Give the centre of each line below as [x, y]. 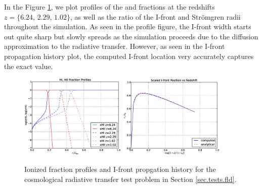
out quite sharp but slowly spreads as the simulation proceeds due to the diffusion [131, 36]
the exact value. [29, 66]
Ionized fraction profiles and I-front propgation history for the [120, 169]
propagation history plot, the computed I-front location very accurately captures [129, 56]
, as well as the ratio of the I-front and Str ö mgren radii [156, 16]
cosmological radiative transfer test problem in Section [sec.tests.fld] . [130, 179]
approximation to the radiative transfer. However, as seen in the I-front [115, 46]
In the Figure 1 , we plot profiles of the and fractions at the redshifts [110, 7]
